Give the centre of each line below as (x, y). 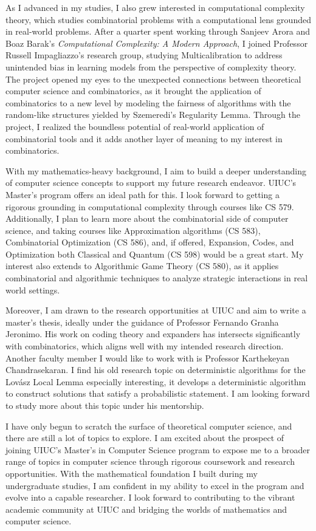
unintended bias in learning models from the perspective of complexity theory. (151, 67)
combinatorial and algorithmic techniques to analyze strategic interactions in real (157, 278)
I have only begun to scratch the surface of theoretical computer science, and (149, 426)
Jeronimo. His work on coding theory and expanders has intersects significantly (153, 334)
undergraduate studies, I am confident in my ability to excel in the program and (155, 485)
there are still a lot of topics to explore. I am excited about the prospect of (145, 438)
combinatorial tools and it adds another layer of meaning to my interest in (144, 138)
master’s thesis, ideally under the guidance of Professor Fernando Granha (142, 322)
